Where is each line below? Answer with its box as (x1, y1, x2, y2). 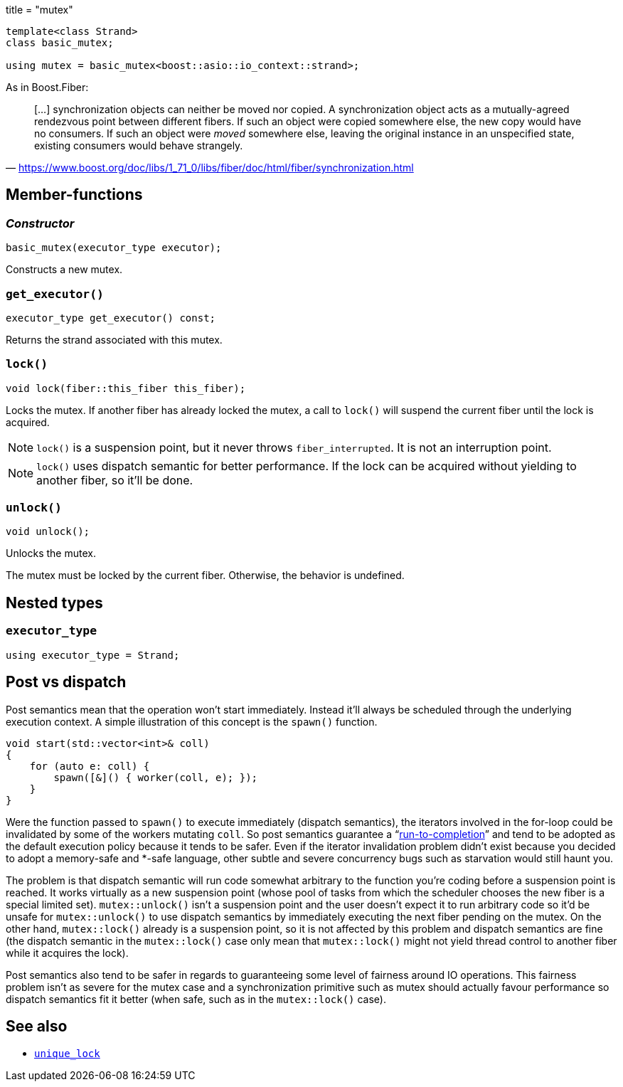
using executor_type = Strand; (6, 649, 180, 661)
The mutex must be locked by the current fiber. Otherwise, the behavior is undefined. (6, 569, 405, 582)
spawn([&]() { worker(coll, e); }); (53, 771, 258, 783)
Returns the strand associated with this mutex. (6, 333, 223, 346)
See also (6, 1017, 68, 1035)
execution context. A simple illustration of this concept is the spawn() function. (6, 715, 378, 728)
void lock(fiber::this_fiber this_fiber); (6, 382, 246, 394)
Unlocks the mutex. (6, 547, 96, 560)
